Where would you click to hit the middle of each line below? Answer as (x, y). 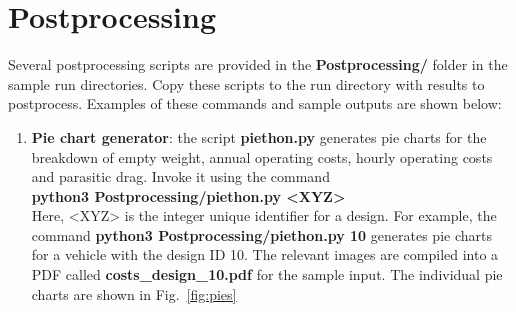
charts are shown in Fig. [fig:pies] (134, 293)
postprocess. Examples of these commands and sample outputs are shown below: (255, 103)
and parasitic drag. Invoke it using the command (180, 176)
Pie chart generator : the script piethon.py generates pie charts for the (259, 136)
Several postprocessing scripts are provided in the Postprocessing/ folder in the (258, 64)
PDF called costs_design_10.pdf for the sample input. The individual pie (267, 274)
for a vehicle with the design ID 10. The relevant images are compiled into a (265, 254)
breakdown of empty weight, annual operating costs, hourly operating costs (262, 156)
